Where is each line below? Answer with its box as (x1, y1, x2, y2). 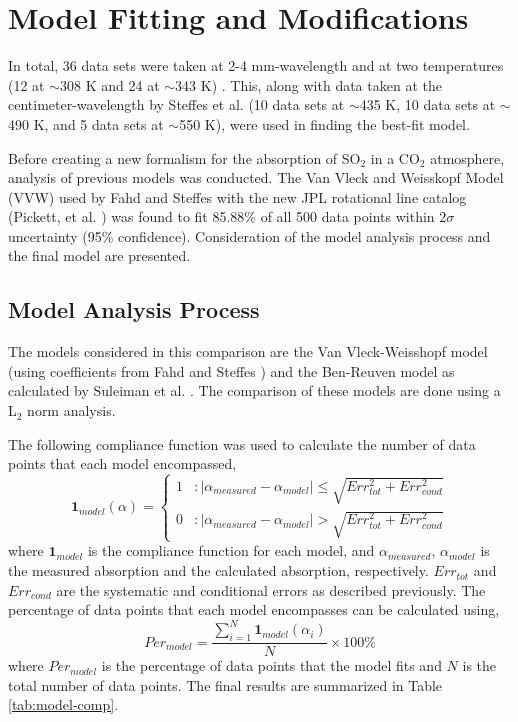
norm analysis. (27, 400, 116, 421)
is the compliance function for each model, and (87, 540, 375, 561)
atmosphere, (430, 147, 505, 168)
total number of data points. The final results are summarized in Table (8, 674, 443, 695)
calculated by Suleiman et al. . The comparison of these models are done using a (8, 380, 501, 401)
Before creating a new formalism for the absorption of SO (8, 147, 361, 168)
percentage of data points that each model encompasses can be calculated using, (8, 599, 500, 620)
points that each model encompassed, (8, 453, 237, 474)
